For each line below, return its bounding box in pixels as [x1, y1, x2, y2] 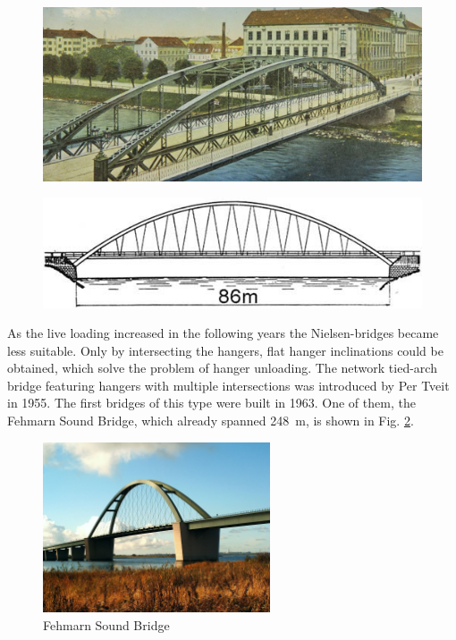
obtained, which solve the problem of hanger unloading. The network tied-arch [7, 358, 437, 377]
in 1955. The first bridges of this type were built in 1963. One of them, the [7, 393, 416, 412]
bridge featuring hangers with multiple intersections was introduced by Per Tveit [7, 375, 450, 394]
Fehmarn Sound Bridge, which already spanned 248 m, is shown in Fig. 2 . [7, 411, 414, 430]
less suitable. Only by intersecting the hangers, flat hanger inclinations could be [7, 341, 443, 359]
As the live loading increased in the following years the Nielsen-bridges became [7, 324, 439, 342]
